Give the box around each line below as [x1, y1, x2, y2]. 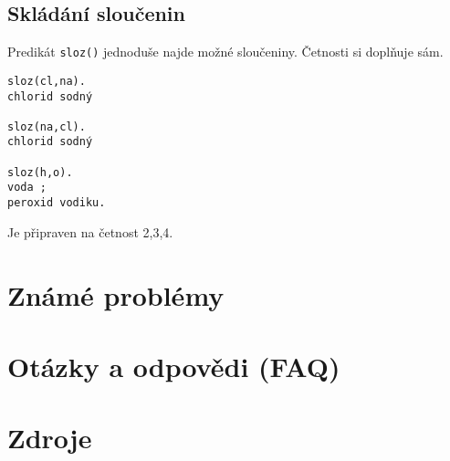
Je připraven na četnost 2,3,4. [7, 222, 173, 241]
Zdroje [7, 419, 92, 456]
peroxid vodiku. [7, 196, 106, 210]
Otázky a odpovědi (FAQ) [7, 347, 340, 384]
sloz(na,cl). [7, 120, 86, 133]
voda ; [7, 181, 47, 194]
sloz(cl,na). [7, 74, 86, 88]
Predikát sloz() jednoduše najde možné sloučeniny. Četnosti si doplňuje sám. [7, 42, 444, 61]
